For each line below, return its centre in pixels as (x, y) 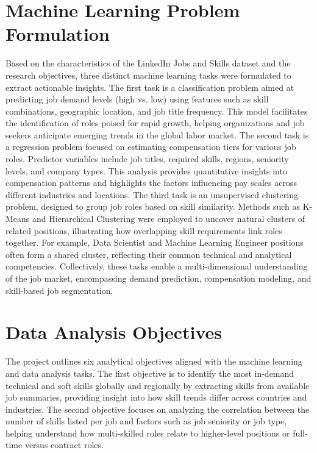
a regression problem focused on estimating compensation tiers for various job (151, 147)
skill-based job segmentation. (59, 290)
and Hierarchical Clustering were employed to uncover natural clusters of (169, 219)
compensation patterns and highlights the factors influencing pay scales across (151, 183)
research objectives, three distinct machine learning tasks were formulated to (148, 75)
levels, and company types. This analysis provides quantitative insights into (146, 170)
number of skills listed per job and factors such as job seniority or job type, (146, 421)
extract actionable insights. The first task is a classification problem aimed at (150, 87)
